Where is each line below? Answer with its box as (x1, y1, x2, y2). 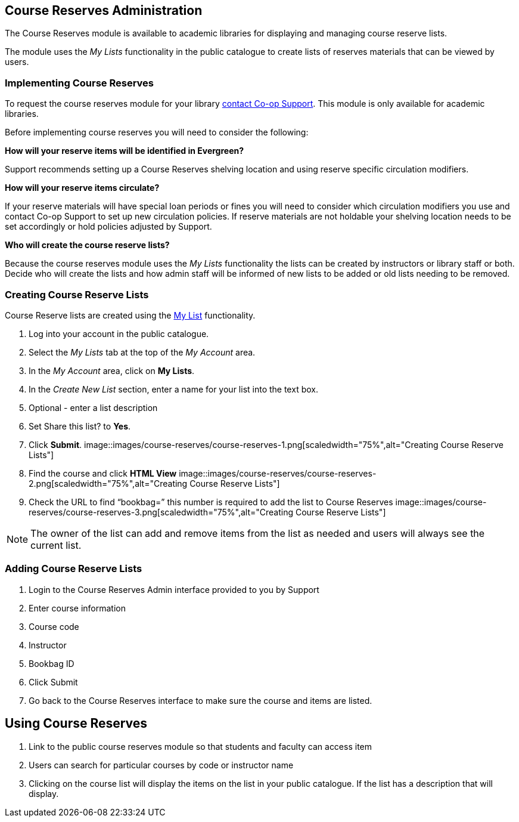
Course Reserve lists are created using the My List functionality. (5, 310, 256, 320)
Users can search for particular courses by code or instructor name (29, 759, 294, 770)
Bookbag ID (29, 658, 74, 669)
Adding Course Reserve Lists (5, 563, 142, 575)
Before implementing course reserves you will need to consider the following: (5, 127, 309, 138)
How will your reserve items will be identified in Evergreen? (5, 146, 244, 156)
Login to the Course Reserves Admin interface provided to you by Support (29, 584, 319, 595)
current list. (30, 539, 82, 551)
